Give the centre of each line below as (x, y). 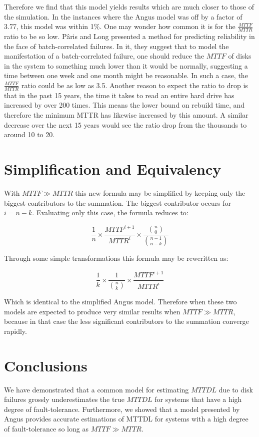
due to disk (236, 389)
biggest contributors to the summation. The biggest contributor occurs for (118, 202)
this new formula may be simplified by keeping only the (160, 192)
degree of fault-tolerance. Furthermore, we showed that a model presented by (122, 409)
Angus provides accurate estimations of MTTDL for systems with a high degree (126, 419)
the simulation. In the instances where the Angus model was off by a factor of (123, 16)
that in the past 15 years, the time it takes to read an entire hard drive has (119, 95)
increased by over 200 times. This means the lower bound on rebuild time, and (124, 105)
